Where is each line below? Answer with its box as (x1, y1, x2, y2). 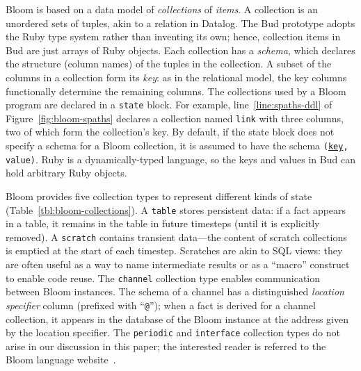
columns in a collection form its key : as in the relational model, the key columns (6, 69, 347, 84)
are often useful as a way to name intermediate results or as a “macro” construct (6, 257, 350, 272)
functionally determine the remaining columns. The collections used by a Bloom (6, 83, 346, 98)
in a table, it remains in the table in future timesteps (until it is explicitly (6, 216, 320, 231)
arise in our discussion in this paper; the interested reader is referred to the (6, 338, 326, 353)
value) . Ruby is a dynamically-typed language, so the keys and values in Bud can (6, 151, 355, 166)
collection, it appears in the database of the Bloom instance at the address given (6, 311, 348, 326)
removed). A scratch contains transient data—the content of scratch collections (6, 229, 347, 244)
